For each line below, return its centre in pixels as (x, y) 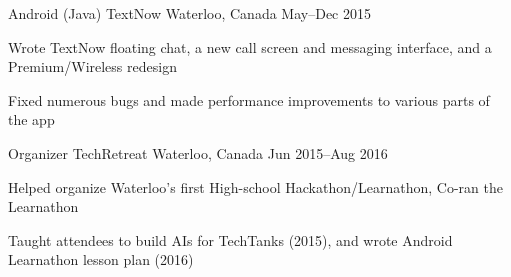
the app (31, 119)
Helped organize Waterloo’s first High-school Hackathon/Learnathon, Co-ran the (255, 186)
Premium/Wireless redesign (92, 66)
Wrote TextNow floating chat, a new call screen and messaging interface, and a (250, 46)
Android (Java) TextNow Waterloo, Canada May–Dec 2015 (189, 13)
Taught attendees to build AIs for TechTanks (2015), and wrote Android (230, 239)
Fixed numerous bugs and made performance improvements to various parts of (249, 99)
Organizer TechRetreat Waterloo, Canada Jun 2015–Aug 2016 (198, 152)
